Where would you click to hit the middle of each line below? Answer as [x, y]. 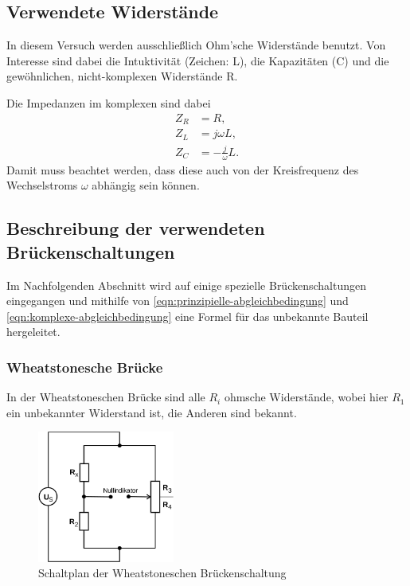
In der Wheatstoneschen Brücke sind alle [106, 397]
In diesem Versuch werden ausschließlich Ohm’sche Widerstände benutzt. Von [196, 45]
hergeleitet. [33, 332]
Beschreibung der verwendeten [136, 228]
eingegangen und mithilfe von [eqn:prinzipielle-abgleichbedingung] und [178, 301]
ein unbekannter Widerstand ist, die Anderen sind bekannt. [152, 412]
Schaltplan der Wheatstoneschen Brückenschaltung [162, 573]
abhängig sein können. [146, 185]
